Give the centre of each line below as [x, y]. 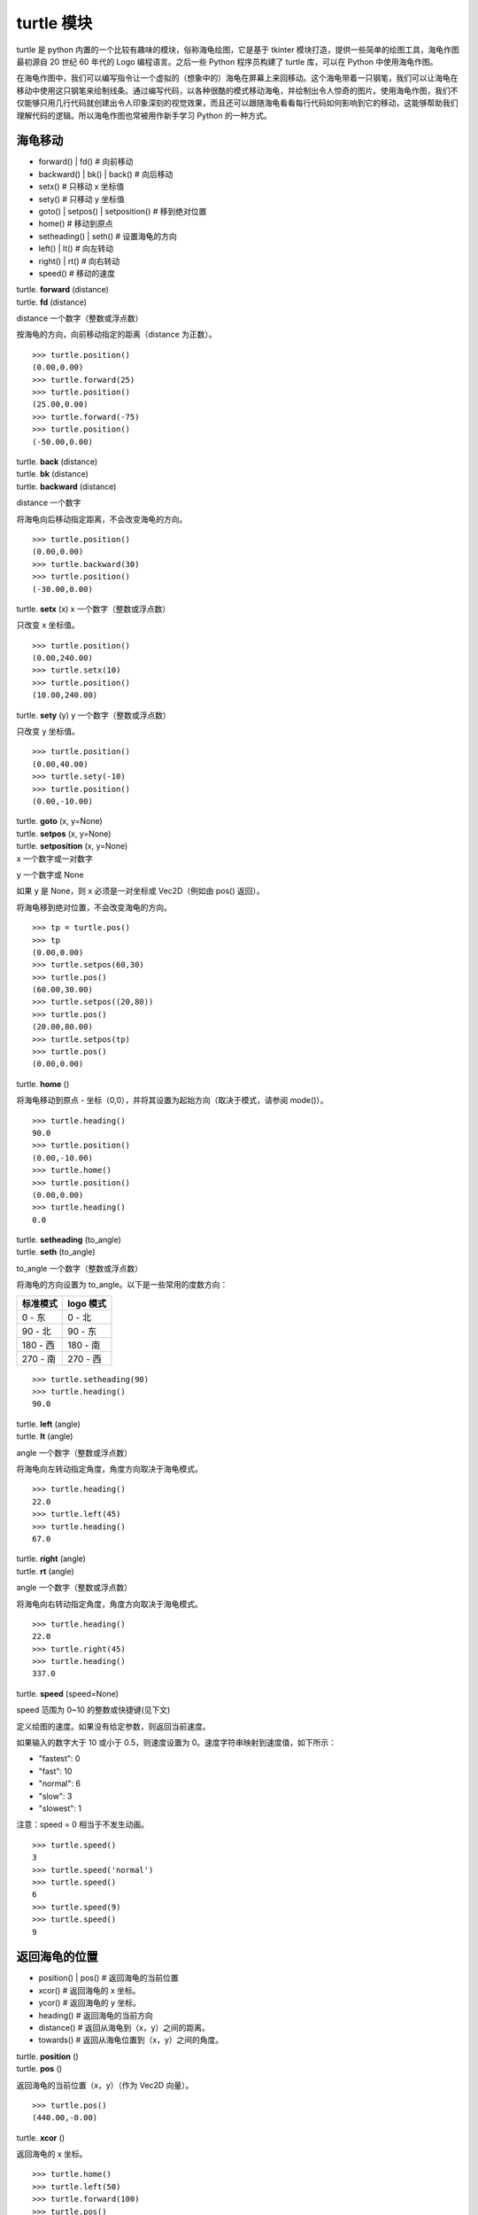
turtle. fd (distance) [52, 302]
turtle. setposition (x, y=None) [72, 846]
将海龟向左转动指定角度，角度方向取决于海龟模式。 [109, 1469]
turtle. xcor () [41, 2137]
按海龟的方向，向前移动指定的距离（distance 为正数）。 [116, 334]
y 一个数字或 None [50, 874]
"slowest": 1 [60, 1808]
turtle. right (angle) [51, 1558]
